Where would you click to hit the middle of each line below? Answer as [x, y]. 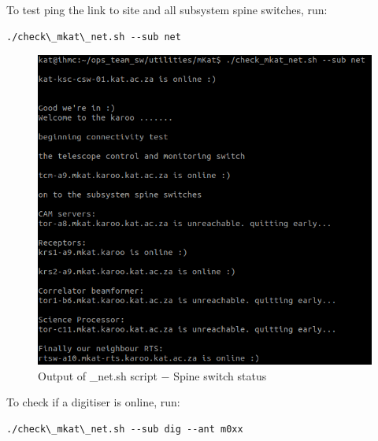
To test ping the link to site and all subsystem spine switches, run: [167, 9]
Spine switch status [220, 375]
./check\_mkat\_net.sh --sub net [94, 37]
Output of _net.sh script [98, 375]
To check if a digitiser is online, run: [93, 402]
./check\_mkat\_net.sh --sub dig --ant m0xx [125, 429]
